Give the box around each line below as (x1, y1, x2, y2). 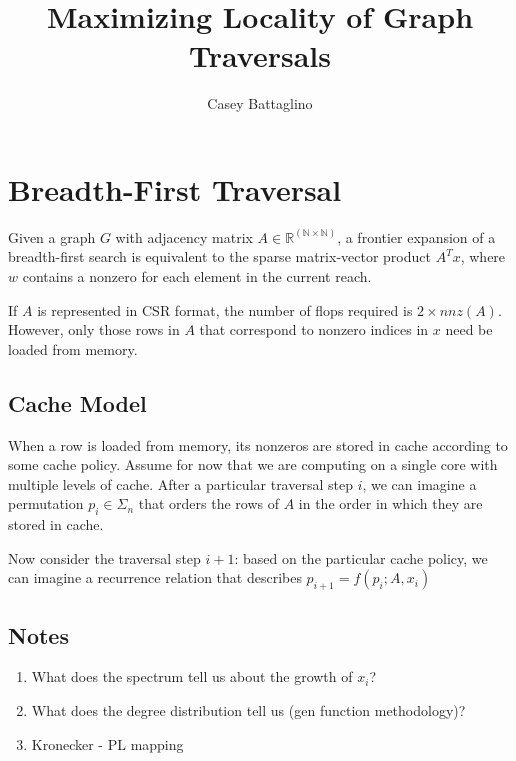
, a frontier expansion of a (337, 226, 496, 247)
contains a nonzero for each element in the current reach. (22, 266, 372, 287)
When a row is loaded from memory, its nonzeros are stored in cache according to (8, 434, 508, 455)
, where (460, 246, 506, 267)
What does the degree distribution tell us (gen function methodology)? (31, 699, 466, 720)
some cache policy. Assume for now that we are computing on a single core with (8, 454, 498, 475)
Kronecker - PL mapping (31, 733, 184, 754)
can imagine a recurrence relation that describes (8, 567, 302, 588)
